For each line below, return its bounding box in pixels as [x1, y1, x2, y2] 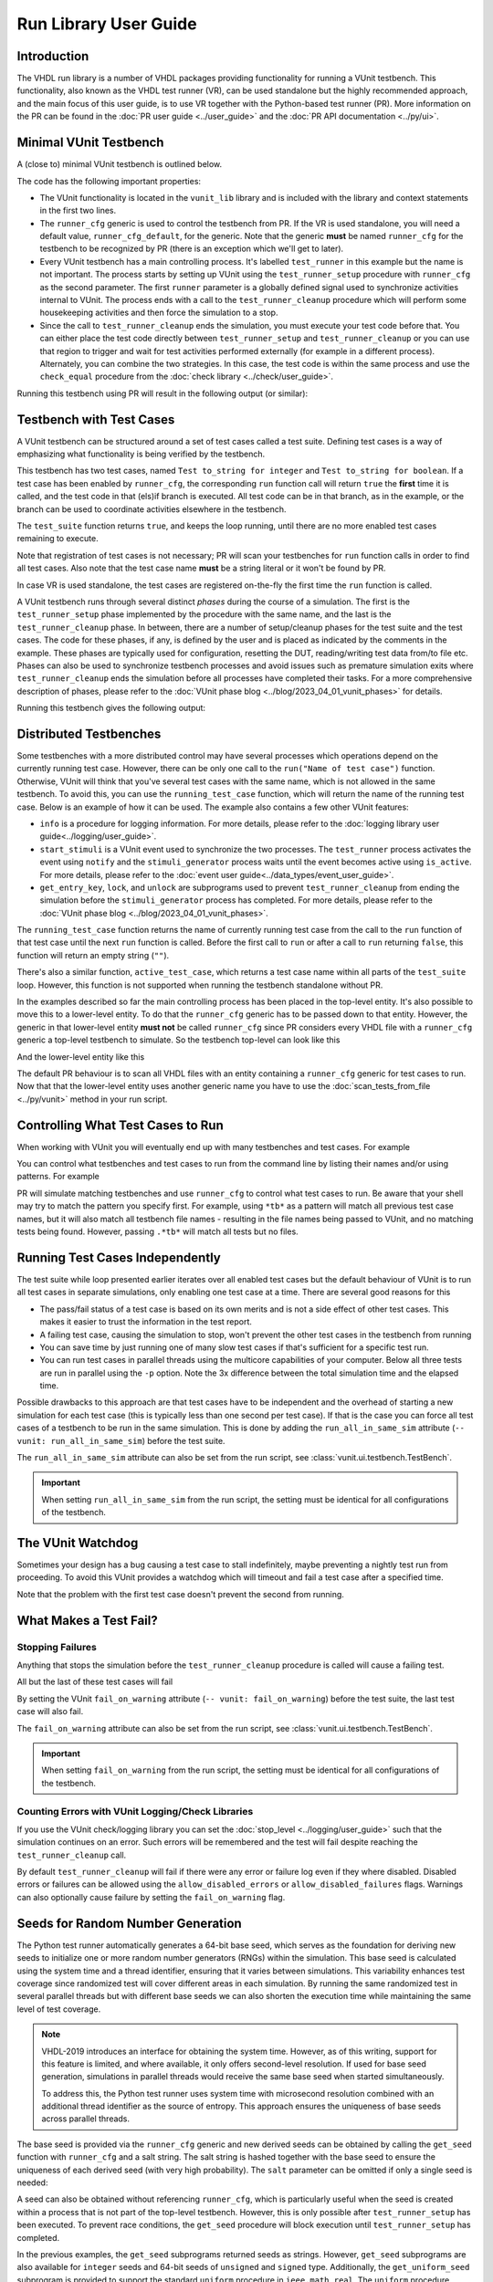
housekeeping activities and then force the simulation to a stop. [39, 307, 278, 319]
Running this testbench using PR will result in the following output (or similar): [16, 388, 309, 399]
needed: [16, 2177, 48, 2188]
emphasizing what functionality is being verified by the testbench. [16, 448, 266, 460]
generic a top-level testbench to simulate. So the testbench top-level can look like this [16, 1034, 341, 1045]
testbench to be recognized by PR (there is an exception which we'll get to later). [39, 243, 344, 255]
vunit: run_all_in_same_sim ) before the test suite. [16, 1435, 226, 1446]
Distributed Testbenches [16, 726, 162, 741]
